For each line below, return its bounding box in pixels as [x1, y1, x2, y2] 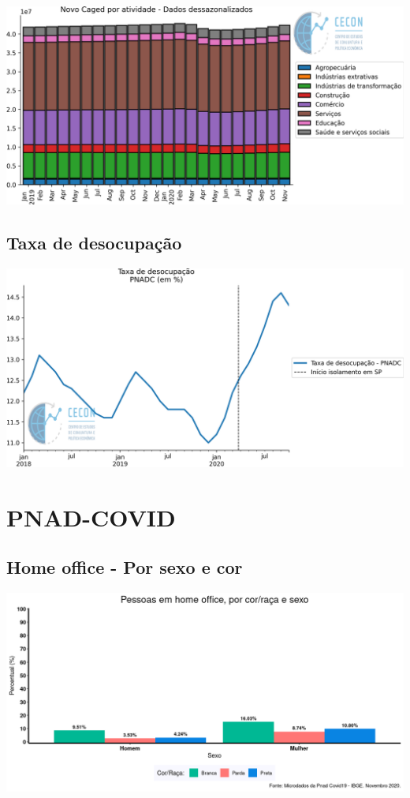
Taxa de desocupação [6, 230, 182, 254]
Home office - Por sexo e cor [6, 555, 243, 579]
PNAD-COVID [6, 500, 176, 533]
